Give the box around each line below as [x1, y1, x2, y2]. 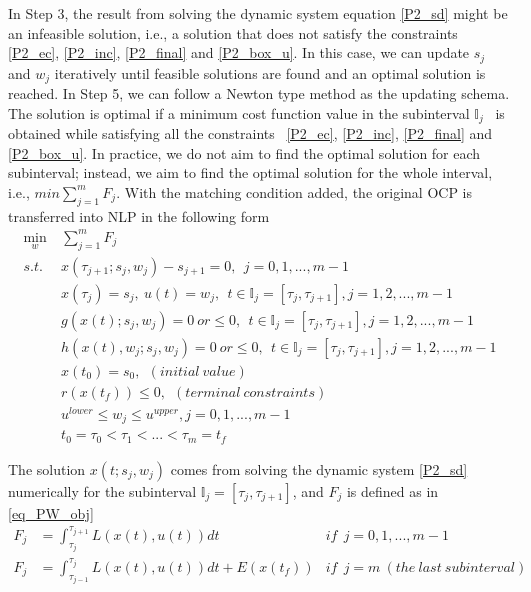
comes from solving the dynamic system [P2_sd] [170, 458, 468, 479]
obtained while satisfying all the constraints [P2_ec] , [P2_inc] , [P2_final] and [8, 123, 493, 144]
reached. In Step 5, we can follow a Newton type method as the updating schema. [8, 83, 510, 104]
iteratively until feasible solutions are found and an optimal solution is [54, 62, 486, 83]
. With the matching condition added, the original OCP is [116, 181, 472, 202]
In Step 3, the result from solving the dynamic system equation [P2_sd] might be [8, 3, 508, 23]
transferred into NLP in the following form [8, 205, 270, 226]
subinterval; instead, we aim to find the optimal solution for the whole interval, [8, 162, 493, 183]
